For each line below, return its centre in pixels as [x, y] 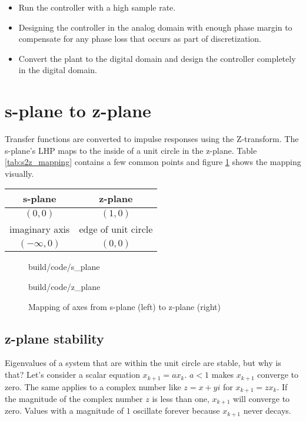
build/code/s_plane [64, 267]
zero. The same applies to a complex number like [93, 386]
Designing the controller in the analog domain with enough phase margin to [155, 27]
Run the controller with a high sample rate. [97, 7]
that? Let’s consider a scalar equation [72, 375]
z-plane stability [54, 338]
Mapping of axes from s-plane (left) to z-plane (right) [124, 306]
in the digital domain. [58, 70]
